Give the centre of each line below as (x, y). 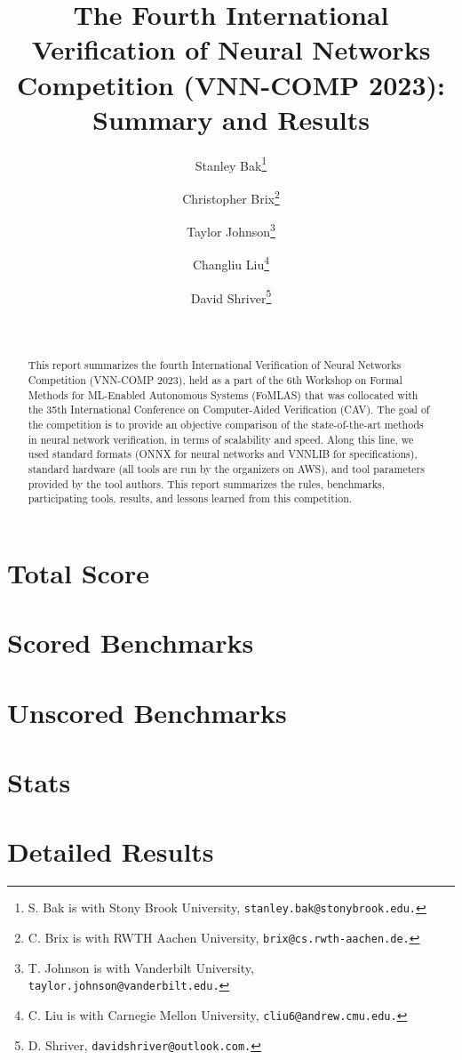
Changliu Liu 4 (231, 263)
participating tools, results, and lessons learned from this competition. (190, 498)
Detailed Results (111, 851)
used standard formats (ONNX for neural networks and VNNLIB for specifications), (223, 454)
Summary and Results (231, 119)
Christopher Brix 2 (231, 197)
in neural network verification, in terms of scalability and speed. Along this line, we (221, 439)
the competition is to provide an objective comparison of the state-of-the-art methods (226, 424)
